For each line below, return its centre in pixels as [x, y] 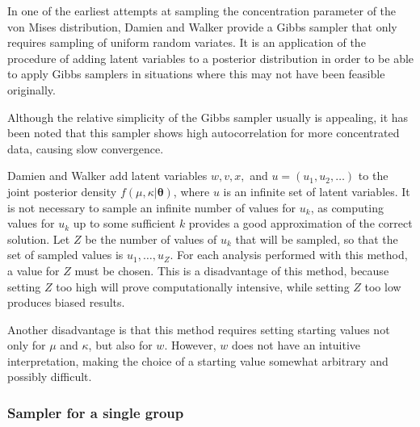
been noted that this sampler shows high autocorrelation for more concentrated [204, 133]
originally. [31, 89]
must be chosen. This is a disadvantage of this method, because [232, 270]
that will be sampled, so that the [317, 239]
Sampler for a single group [96, 412]
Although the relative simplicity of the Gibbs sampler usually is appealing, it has [208, 117]
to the [373, 176]
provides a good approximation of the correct [300, 223]
